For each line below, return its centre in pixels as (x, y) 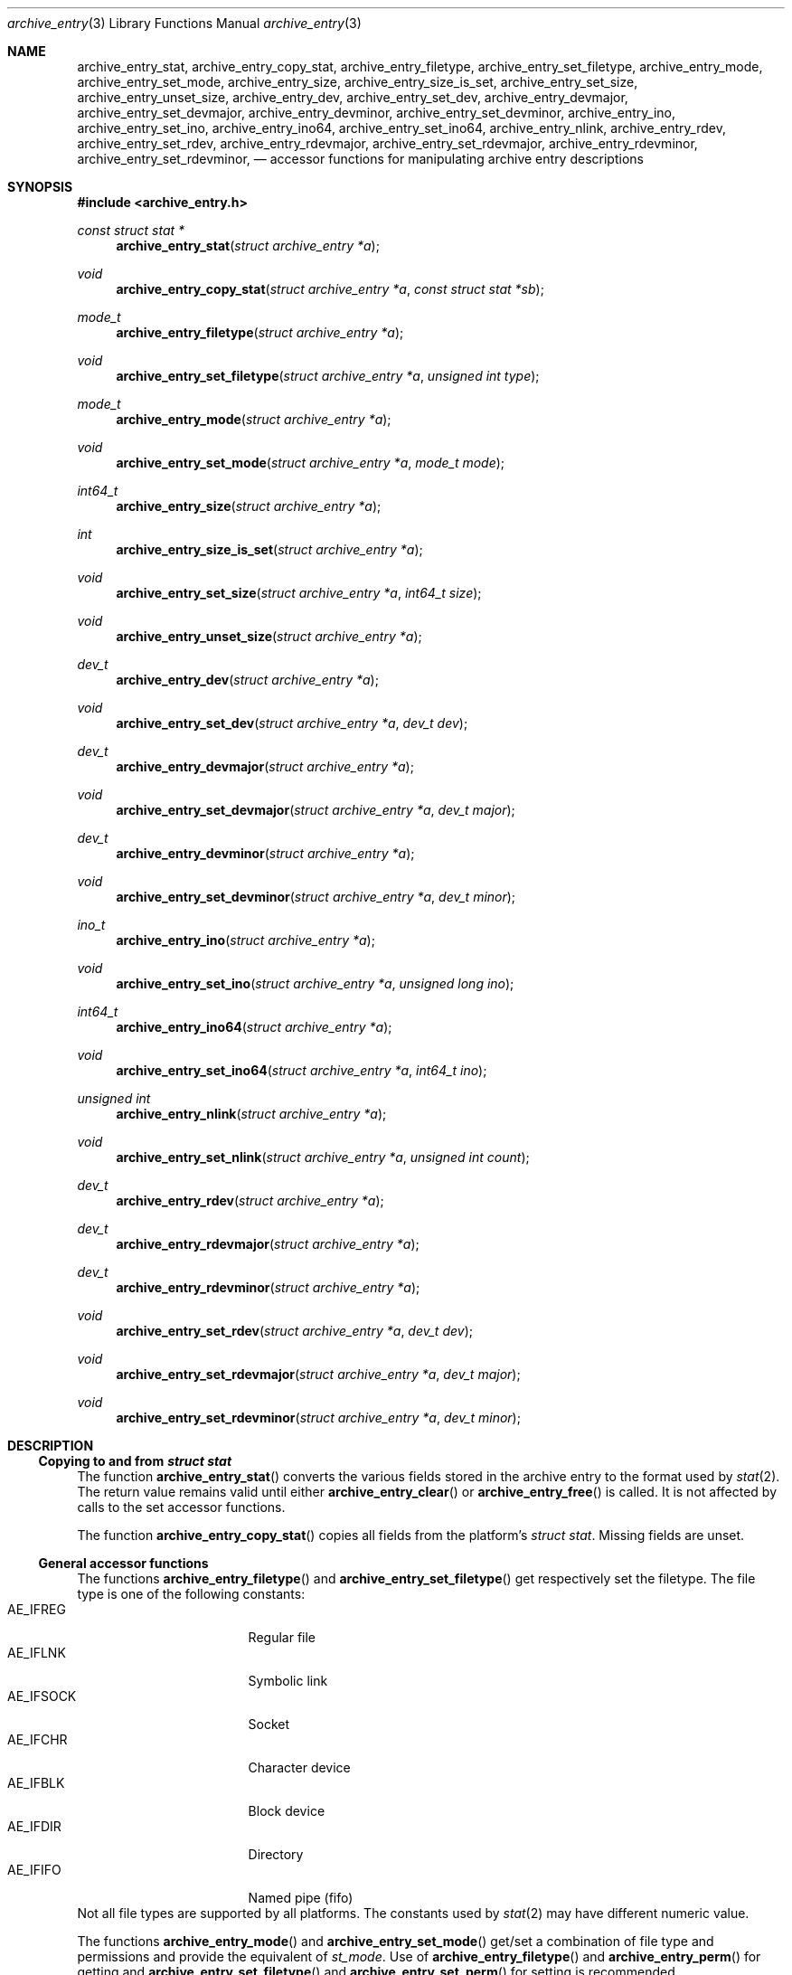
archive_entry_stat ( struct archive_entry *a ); (248, 246)
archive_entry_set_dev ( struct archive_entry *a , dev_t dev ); (292, 723)
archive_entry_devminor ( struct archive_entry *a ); (265, 853)
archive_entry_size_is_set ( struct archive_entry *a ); (269, 549)
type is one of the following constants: (191, 1594)
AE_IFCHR (38, 1739)
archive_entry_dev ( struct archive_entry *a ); (247, 680)
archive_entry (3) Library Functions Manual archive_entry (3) (184, 23)
